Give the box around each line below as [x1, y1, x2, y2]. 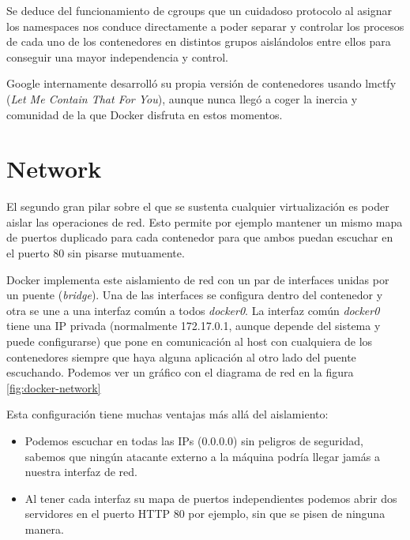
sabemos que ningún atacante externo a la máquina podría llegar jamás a [24, 448, 380, 464]
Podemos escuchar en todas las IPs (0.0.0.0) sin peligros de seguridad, [24, 433, 363, 448]
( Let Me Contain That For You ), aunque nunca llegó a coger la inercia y [6, 90, 358, 107]
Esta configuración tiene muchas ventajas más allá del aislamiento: [6, 406, 329, 422]
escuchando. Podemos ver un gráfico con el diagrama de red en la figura [6, 364, 354, 381]
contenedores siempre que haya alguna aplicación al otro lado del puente [6, 348, 356, 365]
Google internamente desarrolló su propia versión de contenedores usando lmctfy [6, 75, 397, 92]
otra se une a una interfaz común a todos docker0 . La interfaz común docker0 [6, 302, 380, 318]
